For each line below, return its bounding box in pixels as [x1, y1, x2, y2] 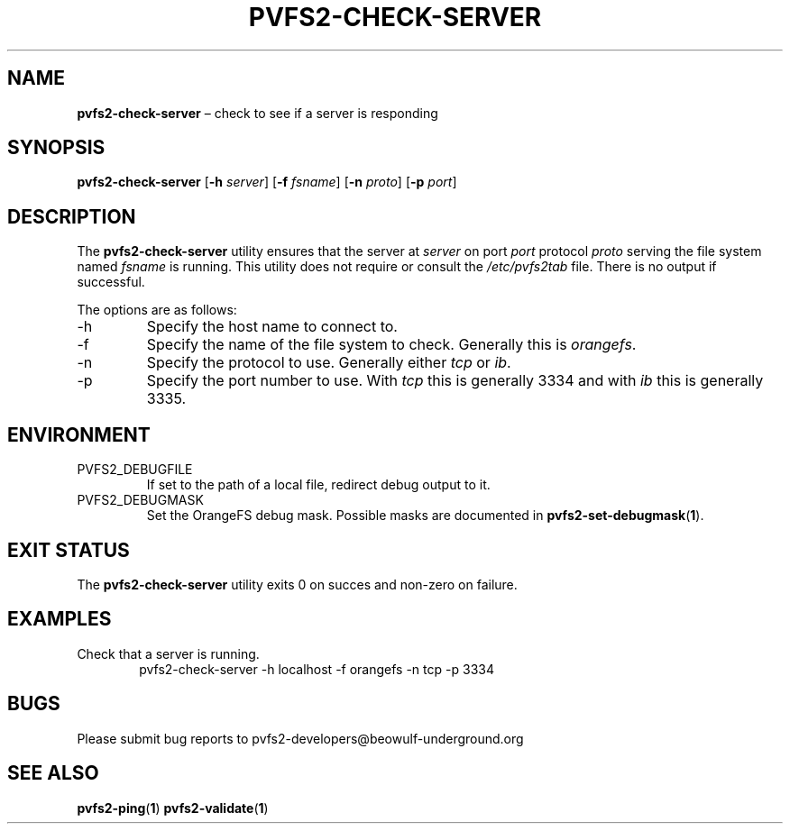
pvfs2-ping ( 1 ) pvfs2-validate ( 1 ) [77, 799, 269, 816]
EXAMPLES [7, 607, 112, 631]
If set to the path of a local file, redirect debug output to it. [146, 477, 491, 493]
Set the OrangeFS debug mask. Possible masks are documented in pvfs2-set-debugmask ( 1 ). [146, 507, 704, 524]
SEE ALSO [7, 762, 99, 785]
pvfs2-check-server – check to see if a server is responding [77, 105, 438, 121]
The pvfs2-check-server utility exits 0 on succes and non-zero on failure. [77, 576, 518, 592]
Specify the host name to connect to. [146, 317, 398, 336]
